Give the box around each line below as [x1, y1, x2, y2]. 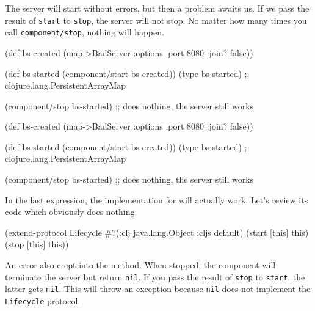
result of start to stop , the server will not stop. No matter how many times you [5, 13, 307, 26]
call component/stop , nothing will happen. [5, 26, 164, 38]
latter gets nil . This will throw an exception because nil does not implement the [5, 282, 311, 295]
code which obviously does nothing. [5, 205, 137, 218]
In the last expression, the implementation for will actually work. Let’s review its [5, 193, 308, 206]
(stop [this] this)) [5, 238, 69, 251]
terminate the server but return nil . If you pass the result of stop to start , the [5, 270, 305, 283]
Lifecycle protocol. [5, 294, 81, 307]
